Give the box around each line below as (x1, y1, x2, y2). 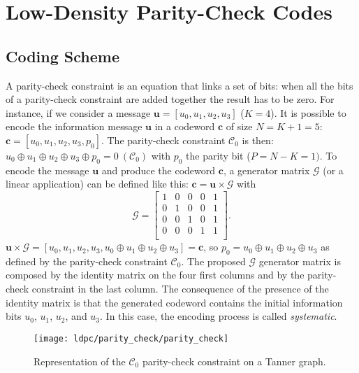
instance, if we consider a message (6, 105, 151, 120)
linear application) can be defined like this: (6, 176, 189, 191)
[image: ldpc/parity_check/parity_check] (34, 333, 229, 344)
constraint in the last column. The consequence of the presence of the (31, 281, 329, 296)
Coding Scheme (6, 45, 120, 66)
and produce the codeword (101, 162, 216, 177)
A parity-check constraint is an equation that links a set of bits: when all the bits (6, 78, 353, 92)
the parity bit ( (186, 148, 251, 162)
